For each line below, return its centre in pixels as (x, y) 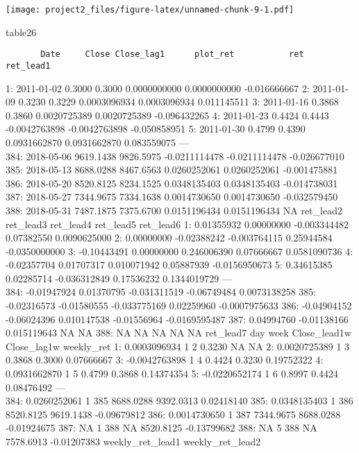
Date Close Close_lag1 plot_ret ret (172, 54)
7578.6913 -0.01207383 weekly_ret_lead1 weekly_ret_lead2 (133, 441)
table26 (21, 32)
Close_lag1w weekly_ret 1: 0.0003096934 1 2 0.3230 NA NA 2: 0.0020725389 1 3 (178, 346)
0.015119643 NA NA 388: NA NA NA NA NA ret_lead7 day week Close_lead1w (178, 333)
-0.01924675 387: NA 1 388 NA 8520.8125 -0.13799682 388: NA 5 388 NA (161, 428)
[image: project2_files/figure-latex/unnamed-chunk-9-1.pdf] (150, 10)
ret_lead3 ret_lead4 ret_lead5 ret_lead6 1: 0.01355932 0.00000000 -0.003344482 (177, 224)
